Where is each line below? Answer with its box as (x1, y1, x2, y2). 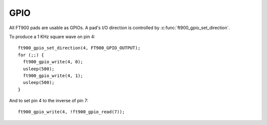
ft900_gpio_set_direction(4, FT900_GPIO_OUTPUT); (18, 45, 141, 51)
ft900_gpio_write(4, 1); (23, 73, 84, 79)
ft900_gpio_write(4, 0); (23, 59, 84, 65)
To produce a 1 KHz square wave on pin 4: (9, 34, 96, 40)
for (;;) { (18, 52, 44, 58)
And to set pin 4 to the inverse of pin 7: (9, 98, 89, 104)
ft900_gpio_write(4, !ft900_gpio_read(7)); (18, 109, 125, 115)
